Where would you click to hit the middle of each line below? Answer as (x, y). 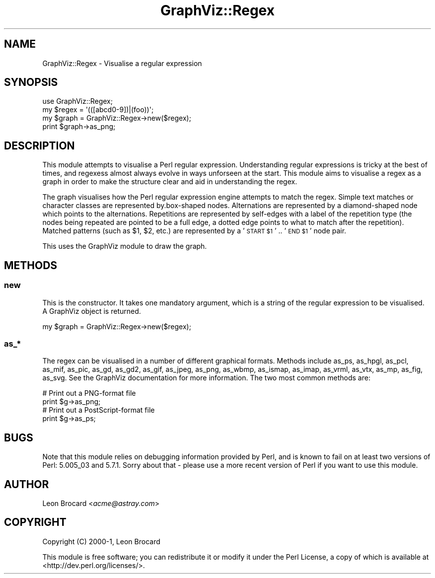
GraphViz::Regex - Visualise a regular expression (122, 63)
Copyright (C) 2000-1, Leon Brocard (101, 541)
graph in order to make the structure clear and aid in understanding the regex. (170, 182)
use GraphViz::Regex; (77, 101)
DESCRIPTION (39, 145)
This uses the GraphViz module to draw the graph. (125, 246)
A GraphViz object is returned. (92, 311)
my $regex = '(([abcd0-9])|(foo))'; (98, 110)
